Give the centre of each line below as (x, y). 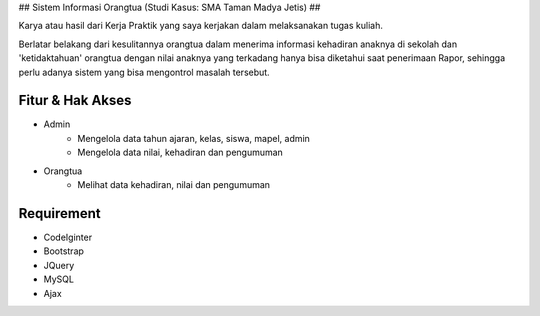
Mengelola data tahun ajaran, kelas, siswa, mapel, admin (193, 138)
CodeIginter (68, 237)
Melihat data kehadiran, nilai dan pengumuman (173, 185)
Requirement (60, 213)
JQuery (59, 265)
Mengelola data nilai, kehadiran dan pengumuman (180, 152)
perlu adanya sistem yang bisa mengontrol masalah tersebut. (144, 72)
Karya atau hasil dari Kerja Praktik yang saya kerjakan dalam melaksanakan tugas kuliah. (201, 26)
